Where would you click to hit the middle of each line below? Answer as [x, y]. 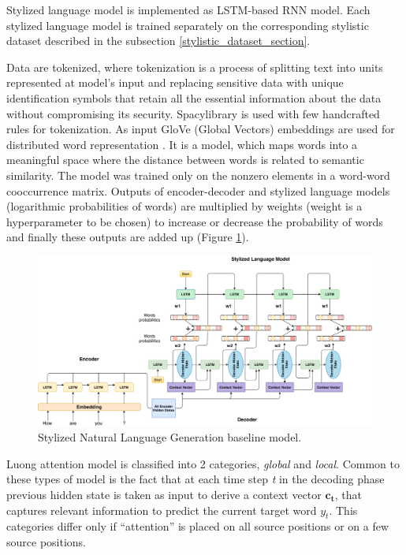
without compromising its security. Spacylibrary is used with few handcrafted [193, 113]
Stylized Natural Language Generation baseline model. [170, 437]
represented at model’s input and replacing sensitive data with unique [175, 82]
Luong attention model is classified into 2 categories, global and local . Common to [203, 463]
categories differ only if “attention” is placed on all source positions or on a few [198, 526]
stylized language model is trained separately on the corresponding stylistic [188, 25]
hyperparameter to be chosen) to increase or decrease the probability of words [195, 221]
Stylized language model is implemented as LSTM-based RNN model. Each [188, 9]
